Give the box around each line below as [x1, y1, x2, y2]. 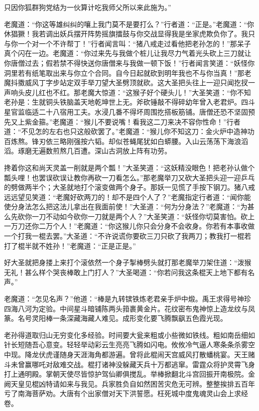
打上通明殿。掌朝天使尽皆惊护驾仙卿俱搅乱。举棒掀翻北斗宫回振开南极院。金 [4, 369, 255, 379]
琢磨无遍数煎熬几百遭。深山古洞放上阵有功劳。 [17, 145, 171, 156]
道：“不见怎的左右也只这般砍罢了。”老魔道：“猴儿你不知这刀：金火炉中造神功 [4, 126, 255, 137]
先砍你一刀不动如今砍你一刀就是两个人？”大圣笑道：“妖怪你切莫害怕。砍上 [10, 211, 255, 221]
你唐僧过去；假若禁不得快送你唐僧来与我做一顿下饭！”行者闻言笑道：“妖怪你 [4, 57, 255, 68]
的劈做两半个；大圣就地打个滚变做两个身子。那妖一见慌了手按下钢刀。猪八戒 [4, 182, 255, 192]
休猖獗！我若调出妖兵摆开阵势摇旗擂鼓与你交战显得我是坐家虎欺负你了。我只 [4, 28, 255, 39]
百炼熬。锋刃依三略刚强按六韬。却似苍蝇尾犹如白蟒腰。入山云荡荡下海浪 [4, 136, 241, 146]
